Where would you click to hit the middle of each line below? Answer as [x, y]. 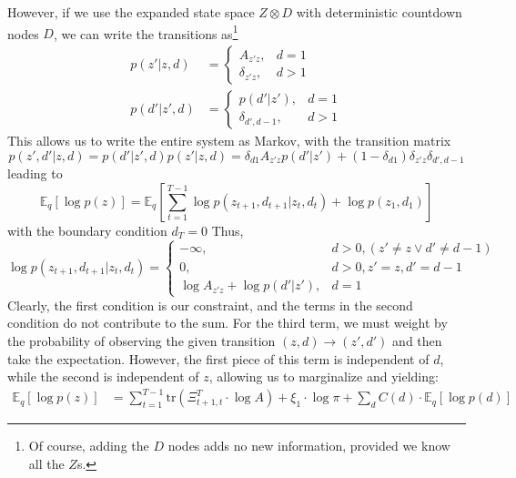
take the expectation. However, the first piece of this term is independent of [218, 358]
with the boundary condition [87, 230]
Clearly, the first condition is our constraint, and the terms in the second [210, 305]
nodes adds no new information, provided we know [309, 446]
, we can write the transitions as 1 [146, 32]
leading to [35, 173]
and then [417, 340]
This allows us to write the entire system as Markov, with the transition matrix [229, 140]
